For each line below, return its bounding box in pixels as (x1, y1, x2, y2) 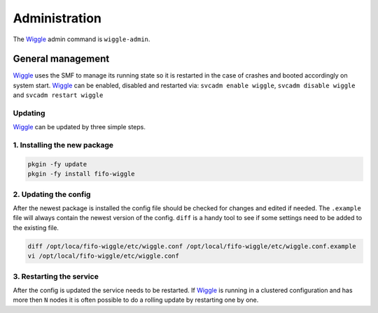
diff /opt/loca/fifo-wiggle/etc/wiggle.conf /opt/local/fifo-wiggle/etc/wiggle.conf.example (27, 242, 356, 250)
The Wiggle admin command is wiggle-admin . (13, 35, 150, 43)
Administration (13, 10, 101, 26)
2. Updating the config (13, 189, 91, 199)
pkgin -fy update (27, 160, 87, 168)
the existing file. (13, 224, 59, 232)
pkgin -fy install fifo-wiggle (27, 170, 136, 178)
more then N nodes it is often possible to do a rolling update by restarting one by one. (13, 296, 259, 304)
